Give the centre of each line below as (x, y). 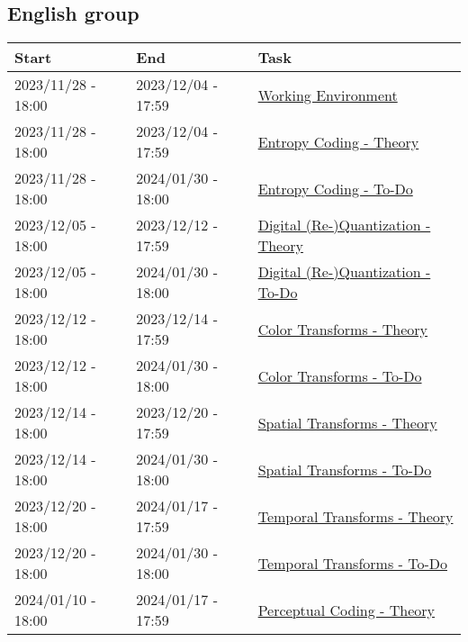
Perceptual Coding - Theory (346, 610)
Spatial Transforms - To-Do (345, 469)
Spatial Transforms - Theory (347, 422)
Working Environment (328, 95)
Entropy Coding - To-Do (335, 188)
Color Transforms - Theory (343, 329)
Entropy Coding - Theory (338, 141)
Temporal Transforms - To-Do (352, 563)
